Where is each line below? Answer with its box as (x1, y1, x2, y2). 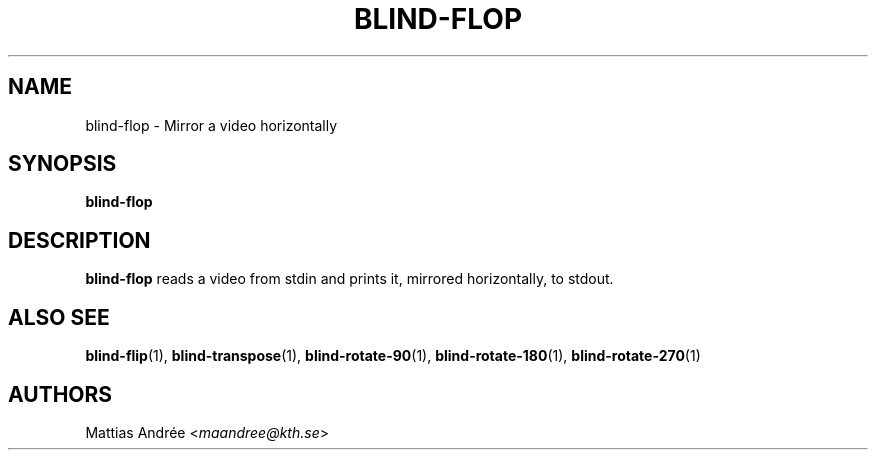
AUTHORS (8, 381, 113, 407)
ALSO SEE (8, 304, 110, 330)
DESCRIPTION (8, 227, 151, 253)
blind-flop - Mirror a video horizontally (85, 116, 338, 134)
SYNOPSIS (8, 151, 117, 177)
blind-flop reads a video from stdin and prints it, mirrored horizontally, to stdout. (85, 270, 614, 288)
